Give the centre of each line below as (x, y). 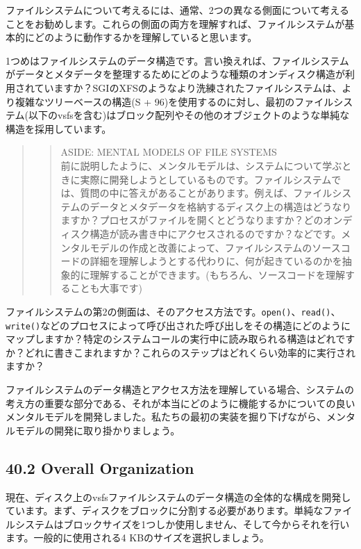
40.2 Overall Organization (100, 467)
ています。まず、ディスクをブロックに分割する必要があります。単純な (165, 510)
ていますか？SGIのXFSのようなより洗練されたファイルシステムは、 (188, 87)
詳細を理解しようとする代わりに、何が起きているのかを (216, 261)
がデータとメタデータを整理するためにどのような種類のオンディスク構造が (176, 74)
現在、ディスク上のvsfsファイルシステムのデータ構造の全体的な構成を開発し (178, 497)
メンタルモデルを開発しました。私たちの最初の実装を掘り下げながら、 (166, 417)
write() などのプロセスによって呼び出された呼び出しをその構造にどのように (178, 325)
